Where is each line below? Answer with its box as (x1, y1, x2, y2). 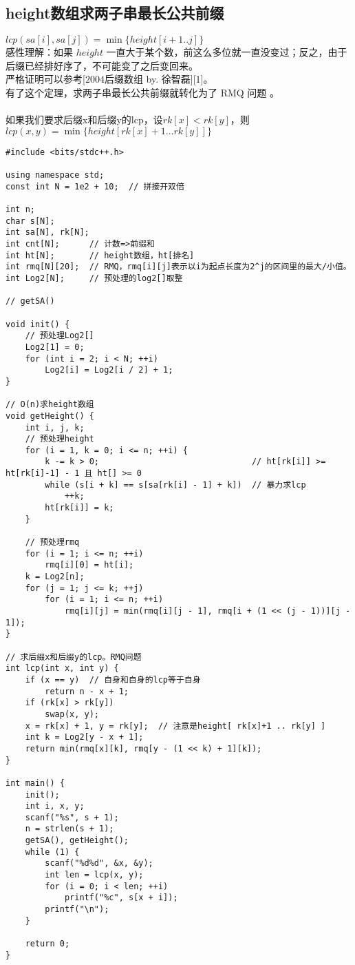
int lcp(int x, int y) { (6, 663, 119, 674)
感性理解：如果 (6, 45, 73, 59)
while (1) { (25, 847, 80, 857)
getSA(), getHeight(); (25, 836, 129, 846)
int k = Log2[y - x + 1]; (25, 732, 144, 743)
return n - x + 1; (45, 686, 129, 696)
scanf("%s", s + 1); (25, 812, 119, 822)
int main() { (6, 778, 65, 788)
